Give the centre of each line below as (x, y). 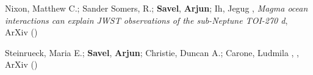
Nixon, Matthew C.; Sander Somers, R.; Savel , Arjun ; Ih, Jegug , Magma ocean (156, 8)
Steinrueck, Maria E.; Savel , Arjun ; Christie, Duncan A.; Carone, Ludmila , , (152, 52)
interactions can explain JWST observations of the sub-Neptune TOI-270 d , (146, 20)
